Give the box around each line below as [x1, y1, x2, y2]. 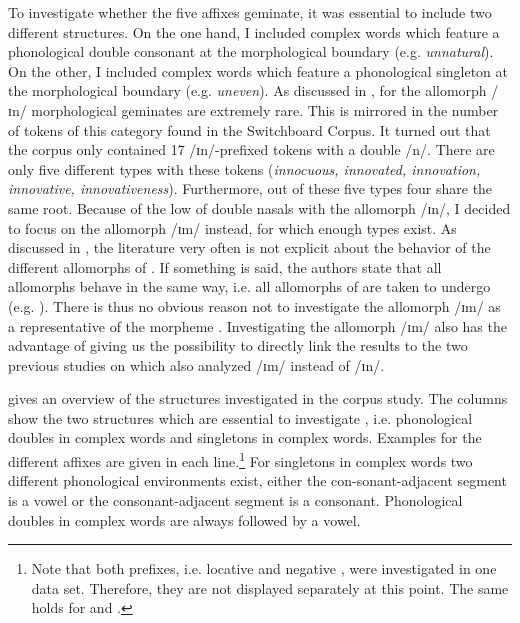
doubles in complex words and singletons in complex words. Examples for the [8, 427, 482, 448]
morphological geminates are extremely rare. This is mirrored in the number [31, 99, 499, 120]
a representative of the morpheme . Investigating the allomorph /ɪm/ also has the [8, 315, 507, 336]
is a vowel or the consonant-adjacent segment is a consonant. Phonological [8, 489, 463, 510]
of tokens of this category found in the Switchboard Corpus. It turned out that [8, 119, 491, 140]
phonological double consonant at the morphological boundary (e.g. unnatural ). [8, 41, 494, 62]
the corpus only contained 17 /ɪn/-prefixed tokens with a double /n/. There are [8, 139, 495, 160]
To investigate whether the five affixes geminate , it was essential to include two [8, 2, 492, 22]
